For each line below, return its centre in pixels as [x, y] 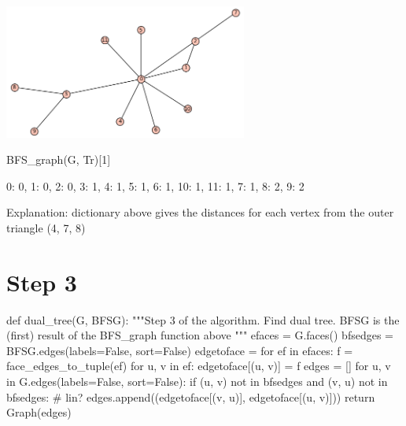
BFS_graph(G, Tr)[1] [59, 159]
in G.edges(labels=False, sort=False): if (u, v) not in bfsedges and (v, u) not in [197, 382]
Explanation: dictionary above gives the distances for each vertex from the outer [200, 212]
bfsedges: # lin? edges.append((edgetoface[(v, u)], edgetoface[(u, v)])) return [191, 396]
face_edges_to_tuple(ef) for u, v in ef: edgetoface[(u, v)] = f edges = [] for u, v [199, 366]
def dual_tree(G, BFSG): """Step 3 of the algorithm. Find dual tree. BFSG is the [203, 319]
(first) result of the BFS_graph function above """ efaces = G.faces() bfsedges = [200, 335]
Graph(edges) [39, 412]
